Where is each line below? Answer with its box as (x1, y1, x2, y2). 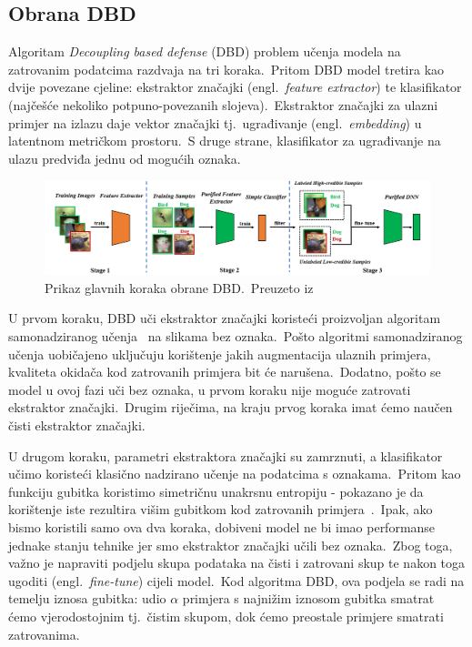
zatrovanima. (8, 624, 80, 643)
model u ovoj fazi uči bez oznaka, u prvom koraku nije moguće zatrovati (8, 379, 411, 399)
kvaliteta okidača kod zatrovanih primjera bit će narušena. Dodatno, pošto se (8, 362, 441, 381)
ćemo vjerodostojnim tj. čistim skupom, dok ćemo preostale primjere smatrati (8, 606, 444, 625)
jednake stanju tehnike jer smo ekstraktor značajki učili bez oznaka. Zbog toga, (8, 535, 453, 554)
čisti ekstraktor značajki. (8, 416, 146, 435)
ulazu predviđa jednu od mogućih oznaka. (8, 148, 241, 167)
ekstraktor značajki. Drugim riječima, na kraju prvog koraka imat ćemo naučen (8, 398, 453, 417)
